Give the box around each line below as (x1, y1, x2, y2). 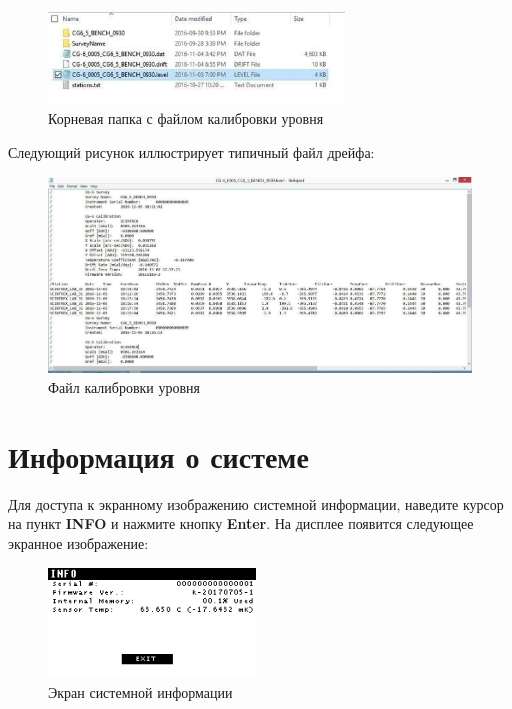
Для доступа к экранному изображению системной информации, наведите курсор (8, 493, 504, 514)
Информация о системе (8, 435, 309, 476)
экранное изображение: (8, 532, 149, 553)
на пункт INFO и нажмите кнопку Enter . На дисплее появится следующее (8, 513, 474, 534)
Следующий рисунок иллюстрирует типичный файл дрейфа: (8, 142, 375, 163)
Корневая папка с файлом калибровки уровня (48, 108, 324, 129)
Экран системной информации (48, 681, 233, 702)
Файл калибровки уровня (48, 377, 201, 398)
